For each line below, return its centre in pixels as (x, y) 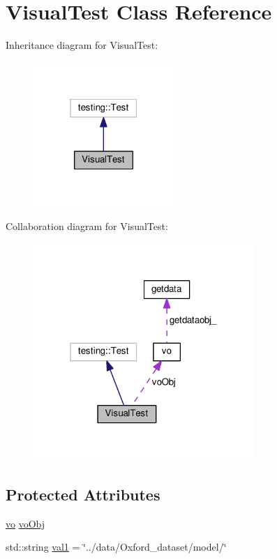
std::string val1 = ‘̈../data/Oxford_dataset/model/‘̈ (116, 547)
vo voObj (25, 523)
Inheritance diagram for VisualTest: (82, 45)
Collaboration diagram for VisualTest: (87, 226)
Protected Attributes (83, 494)
